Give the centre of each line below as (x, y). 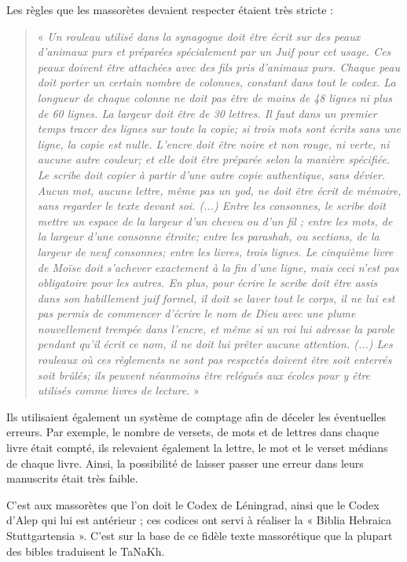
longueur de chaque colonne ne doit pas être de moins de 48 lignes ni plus (215, 97)
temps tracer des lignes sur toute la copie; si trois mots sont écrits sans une (219, 129)
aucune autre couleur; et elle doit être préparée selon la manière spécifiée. (214, 159)
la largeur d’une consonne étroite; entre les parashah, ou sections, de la (208, 236)
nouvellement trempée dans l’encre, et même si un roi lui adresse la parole (216, 328)
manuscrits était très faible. (72, 478)
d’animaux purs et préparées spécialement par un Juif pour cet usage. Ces (214, 51)
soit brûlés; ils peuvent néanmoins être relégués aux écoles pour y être (204, 375)
